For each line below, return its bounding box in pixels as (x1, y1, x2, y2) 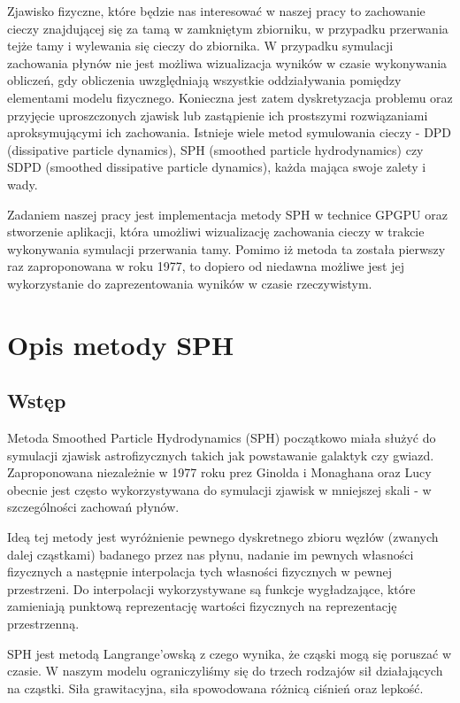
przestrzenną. (7, 614, 80, 633)
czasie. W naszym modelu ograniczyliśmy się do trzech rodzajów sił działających (7, 661, 443, 680)
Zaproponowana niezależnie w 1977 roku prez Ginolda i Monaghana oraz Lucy (7, 463, 432, 482)
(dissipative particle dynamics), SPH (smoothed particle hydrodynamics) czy (7, 140, 424, 158)
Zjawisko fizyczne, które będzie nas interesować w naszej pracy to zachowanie (7, 2, 425, 19)
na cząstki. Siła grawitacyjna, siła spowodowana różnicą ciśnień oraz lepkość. (7, 678, 424, 697)
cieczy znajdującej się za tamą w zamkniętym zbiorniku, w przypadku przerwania (7, 19, 448, 37)
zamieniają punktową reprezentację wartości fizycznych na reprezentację (7, 597, 397, 615)
